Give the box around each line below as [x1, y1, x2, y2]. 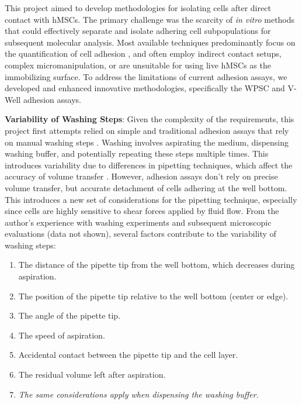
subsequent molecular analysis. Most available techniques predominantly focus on [5, 36, 296, 48]
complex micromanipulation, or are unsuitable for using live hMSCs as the [5, 58, 271, 71]
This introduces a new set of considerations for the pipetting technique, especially [5, 193, 297, 205]
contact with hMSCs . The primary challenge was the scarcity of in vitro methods [5, 13, 295, 25]
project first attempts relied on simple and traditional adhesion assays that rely [5, 124, 289, 136]
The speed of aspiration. [18, 329, 105, 341]
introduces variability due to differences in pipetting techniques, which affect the [5, 158, 293, 171]
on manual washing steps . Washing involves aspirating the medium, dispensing [5, 136, 289, 148]
